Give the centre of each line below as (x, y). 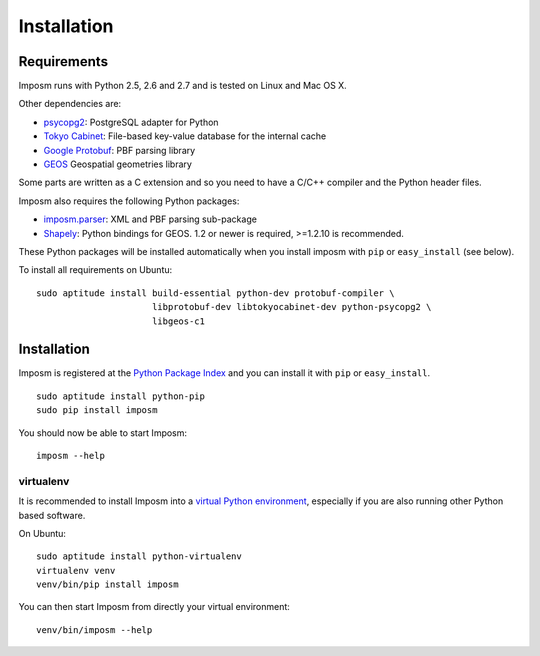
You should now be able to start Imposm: (103, 432)
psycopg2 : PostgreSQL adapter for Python (131, 122)
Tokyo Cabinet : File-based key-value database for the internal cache (185, 136)
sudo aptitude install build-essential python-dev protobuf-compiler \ (215, 293)
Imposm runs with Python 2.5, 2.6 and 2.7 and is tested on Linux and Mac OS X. (182, 86)
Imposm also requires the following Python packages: (129, 201)
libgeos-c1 (178, 321)
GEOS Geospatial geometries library (117, 164)
